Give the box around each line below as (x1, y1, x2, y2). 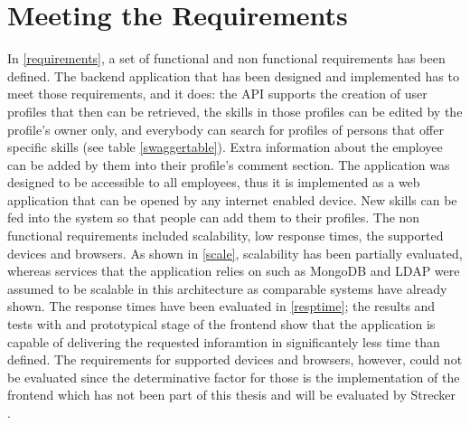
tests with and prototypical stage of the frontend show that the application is (7, 315, 436, 334)
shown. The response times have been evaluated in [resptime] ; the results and (7, 297, 436, 316)
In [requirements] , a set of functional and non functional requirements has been (7, 49, 446, 68)
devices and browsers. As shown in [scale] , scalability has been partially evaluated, (7, 243, 463, 262)
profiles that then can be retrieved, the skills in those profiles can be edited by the (7, 101, 463, 120)
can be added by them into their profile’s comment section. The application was (7, 155, 450, 174)
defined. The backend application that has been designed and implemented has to (7, 66, 459, 85)
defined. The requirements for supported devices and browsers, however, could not (7, 350, 463, 369)
